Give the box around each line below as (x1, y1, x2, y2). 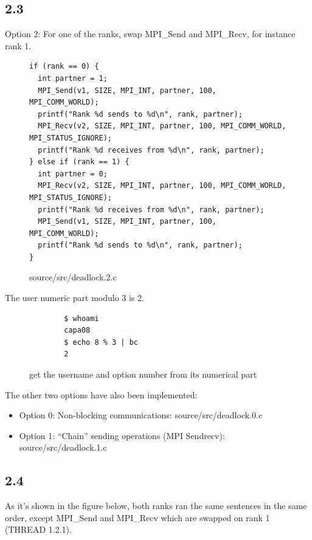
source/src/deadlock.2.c (29, 271, 117, 283)
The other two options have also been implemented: (5, 388, 198, 401)
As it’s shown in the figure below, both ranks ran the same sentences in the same (5, 499, 307, 512)
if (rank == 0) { (29, 62, 99, 71)
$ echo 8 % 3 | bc (64, 337, 138, 347)
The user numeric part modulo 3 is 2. (5, 291, 144, 304)
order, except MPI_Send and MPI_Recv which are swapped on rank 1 (5, 511, 270, 524)
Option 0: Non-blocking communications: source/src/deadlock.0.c (19, 409, 263, 421)
